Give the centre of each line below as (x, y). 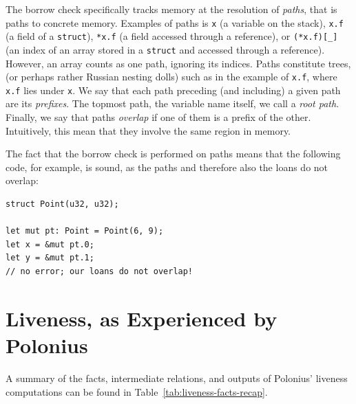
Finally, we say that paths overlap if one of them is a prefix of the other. (158, 117)
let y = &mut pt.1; (50, 258)
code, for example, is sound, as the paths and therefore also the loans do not (167, 167)
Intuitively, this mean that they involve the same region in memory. (148, 130)
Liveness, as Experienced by (142, 318)
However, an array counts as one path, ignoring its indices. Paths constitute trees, (178, 63)
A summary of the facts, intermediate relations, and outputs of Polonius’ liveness (177, 378)
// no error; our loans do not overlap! (100, 271)
